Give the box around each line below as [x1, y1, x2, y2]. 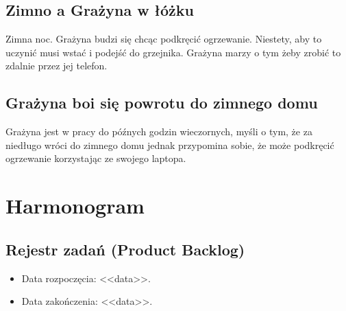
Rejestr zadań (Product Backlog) [5, 238, 245, 260]
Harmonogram [5, 192, 145, 220]
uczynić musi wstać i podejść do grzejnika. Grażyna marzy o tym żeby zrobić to [5, 45, 341, 59]
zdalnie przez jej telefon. [5, 58, 108, 73]
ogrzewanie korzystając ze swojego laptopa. [5, 151, 186, 165]
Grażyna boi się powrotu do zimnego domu [5, 92, 318, 113]
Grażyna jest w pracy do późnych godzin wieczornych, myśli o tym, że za [5, 124, 312, 139]
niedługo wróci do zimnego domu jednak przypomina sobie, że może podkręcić [5, 137, 334, 152]
